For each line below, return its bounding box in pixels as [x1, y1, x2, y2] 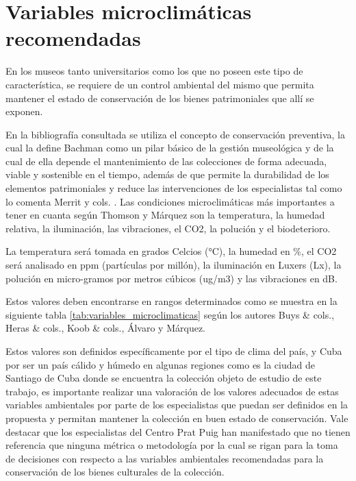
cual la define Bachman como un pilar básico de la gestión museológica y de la [5, 140, 334, 155]
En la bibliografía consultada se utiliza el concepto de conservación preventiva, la [5, 127, 345, 141]
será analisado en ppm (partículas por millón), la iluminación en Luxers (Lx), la [5, 258, 342, 272]
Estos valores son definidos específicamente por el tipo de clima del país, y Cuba [5, 344, 342, 358]
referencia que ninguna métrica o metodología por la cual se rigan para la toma [5, 438, 338, 452]
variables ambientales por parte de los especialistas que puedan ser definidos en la [5, 397, 348, 412]
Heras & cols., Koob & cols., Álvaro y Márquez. [5, 321, 205, 335]
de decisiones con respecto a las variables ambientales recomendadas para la [5, 451, 324, 465]
